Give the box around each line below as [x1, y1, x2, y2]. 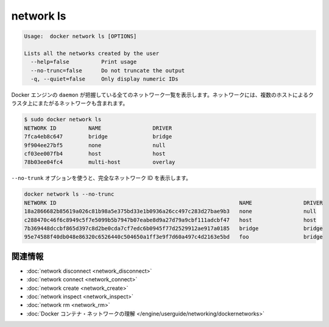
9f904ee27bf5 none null [24, 142, 166, 149]
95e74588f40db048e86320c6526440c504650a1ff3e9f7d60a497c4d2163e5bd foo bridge [24, 234, 323, 240]
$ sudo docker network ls [24, 116, 102, 123]
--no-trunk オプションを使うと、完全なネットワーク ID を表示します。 [11, 174, 192, 182]
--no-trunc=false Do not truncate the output [30, 67, 185, 74]
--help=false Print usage [30, 59, 137, 65]
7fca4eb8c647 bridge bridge [24, 133, 172, 140]
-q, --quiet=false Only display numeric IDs [30, 76, 179, 82]
